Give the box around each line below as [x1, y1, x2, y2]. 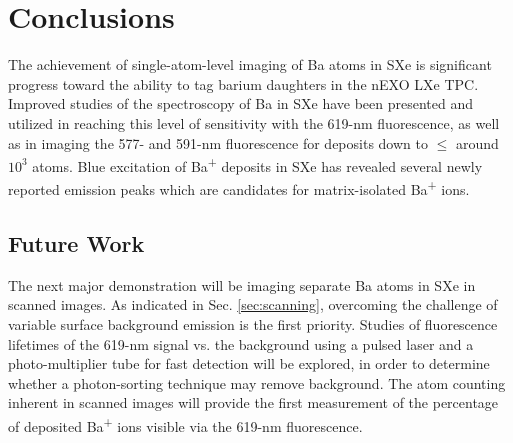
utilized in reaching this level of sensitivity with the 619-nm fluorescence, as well [8, 112, 500, 133]
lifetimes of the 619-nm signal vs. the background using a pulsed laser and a [8, 333, 474, 354]
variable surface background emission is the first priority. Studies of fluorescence [8, 313, 498, 334]
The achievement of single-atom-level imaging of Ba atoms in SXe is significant [8, 54, 492, 75]
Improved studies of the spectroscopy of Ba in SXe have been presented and [8, 93, 473, 114]
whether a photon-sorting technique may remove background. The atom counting [8, 372, 506, 393]
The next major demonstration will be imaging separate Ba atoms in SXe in [8, 274, 476, 295]
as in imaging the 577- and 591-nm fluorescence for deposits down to [8, 132, 428, 153]
